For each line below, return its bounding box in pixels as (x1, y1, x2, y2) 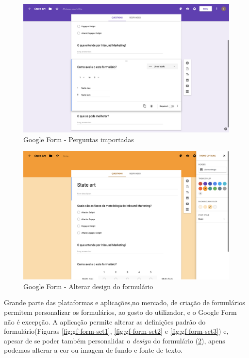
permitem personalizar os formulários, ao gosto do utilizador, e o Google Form (4, 307, 237, 317)
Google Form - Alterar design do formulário (23, 281, 153, 291)
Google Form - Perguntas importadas (23, 134, 134, 144)
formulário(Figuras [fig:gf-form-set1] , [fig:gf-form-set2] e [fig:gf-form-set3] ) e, (4, 326, 229, 336)
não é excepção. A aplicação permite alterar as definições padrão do (4, 316, 206, 326)
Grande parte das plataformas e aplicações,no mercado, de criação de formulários (4, 297, 245, 308)
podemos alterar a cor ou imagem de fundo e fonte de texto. (4, 345, 183, 355)
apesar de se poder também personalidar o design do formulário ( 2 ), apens (4, 335, 225, 345)
